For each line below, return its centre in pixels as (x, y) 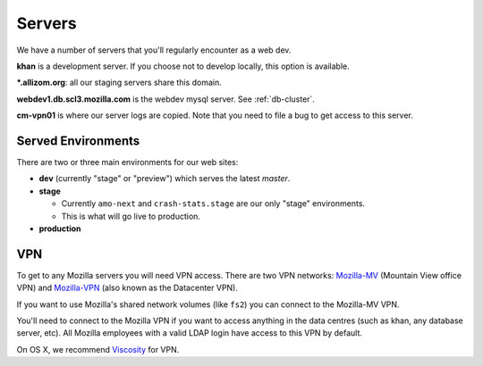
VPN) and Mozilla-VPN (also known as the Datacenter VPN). (127, 288)
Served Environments (78, 141)
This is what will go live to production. (131, 216)
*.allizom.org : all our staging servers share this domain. (119, 83)
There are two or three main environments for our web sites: (127, 162)
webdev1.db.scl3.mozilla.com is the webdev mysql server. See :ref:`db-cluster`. (165, 99)
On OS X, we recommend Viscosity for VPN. (98, 349)
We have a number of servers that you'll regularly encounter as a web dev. (154, 50)
